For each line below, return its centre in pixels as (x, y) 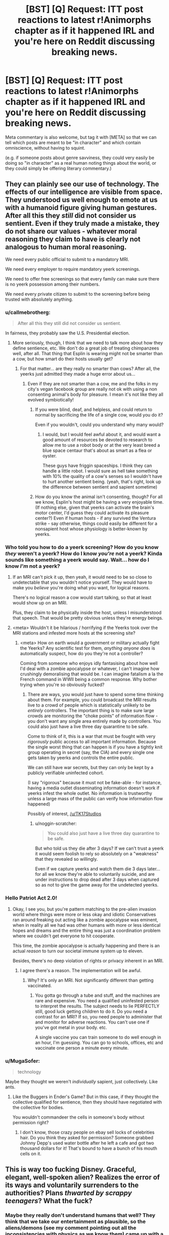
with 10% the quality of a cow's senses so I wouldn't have (102, 476)
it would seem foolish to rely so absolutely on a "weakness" (97, 854)
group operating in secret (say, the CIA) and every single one (91, 752)
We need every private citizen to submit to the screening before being (78, 294)
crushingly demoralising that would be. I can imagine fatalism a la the (92, 674)
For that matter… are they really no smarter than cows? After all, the (90, 369)
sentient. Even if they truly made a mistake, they (82, 223)
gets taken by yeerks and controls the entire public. (81, 758)
